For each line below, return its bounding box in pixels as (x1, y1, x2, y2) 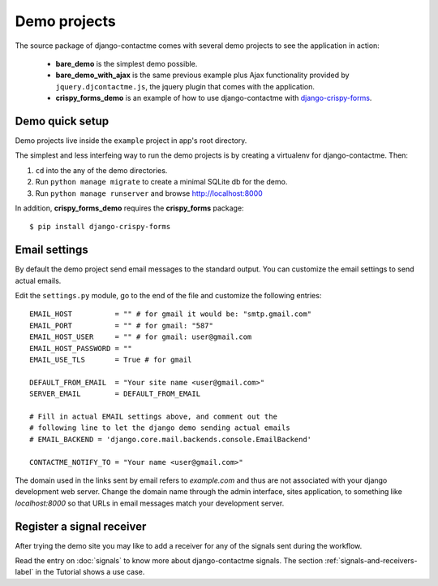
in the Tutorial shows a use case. (35, 567, 145, 577)
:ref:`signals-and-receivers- (324, 555, 418, 565)
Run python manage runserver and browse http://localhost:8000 (35, 188, 263, 198)
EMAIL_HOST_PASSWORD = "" (29, 344, 133, 353)
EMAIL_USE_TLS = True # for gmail (29, 355, 192, 364)
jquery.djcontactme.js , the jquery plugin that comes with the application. (55, 81, 316, 91)
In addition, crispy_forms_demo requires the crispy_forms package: (15, 203, 244, 213)
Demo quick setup (15, 114, 109, 128)
